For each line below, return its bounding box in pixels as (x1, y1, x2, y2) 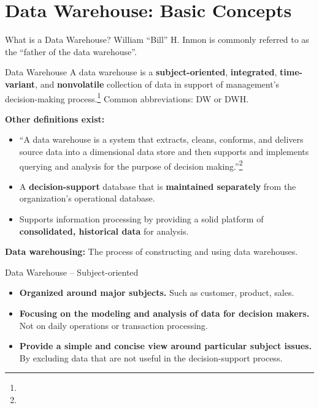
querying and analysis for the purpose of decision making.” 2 (19, 157, 243, 172)
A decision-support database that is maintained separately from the (19, 179, 296, 192)
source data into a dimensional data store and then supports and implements (19, 145, 309, 157)
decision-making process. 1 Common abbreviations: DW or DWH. (5, 90, 249, 105)
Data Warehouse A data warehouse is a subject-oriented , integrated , (5, 66, 277, 78)
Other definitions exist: (5, 112, 105, 125)
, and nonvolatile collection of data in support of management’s (35, 77, 280, 90)
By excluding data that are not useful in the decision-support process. (19, 351, 283, 364)
